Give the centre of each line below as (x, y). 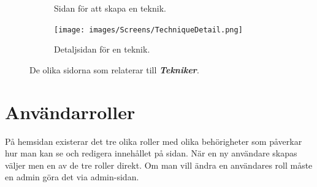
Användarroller (70, 112)
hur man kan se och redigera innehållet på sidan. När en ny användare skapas (151, 153)
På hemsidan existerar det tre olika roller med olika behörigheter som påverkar (154, 141)
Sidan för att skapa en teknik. (110, 8)
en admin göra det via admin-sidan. (72, 177)
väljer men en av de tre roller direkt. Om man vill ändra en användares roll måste (159, 165)
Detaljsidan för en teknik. (102, 49)
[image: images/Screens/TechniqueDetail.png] (148, 30)
